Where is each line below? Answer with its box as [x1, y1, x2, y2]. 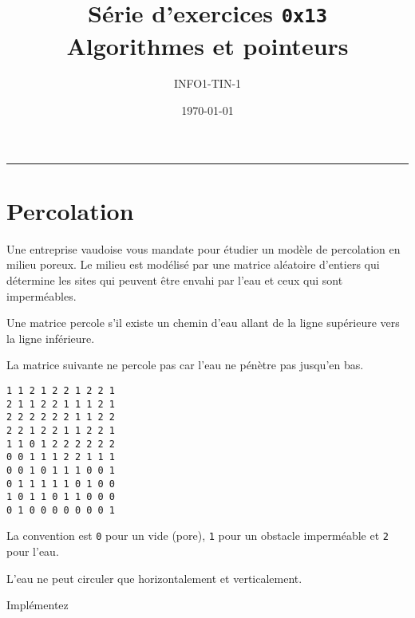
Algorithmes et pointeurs [66, 29, 349, 61]
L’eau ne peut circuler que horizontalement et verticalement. [6, 569, 302, 586]
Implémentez [6, 596, 69, 613]
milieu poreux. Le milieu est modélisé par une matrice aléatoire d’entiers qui [6, 256, 380, 273]
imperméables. [6, 287, 77, 304]
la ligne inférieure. [6, 329, 95, 346]
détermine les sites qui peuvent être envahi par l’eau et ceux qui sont [6, 271, 343, 288]
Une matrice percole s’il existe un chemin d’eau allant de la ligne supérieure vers [6, 314, 400, 331]
